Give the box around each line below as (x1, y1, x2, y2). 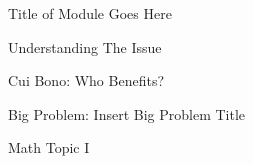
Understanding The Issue (8, 36, 162, 57)
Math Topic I (8, 137, 90, 158)
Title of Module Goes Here (8, 3, 172, 23)
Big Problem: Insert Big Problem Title (8, 103, 246, 124)
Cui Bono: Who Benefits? (8, 70, 165, 91)
